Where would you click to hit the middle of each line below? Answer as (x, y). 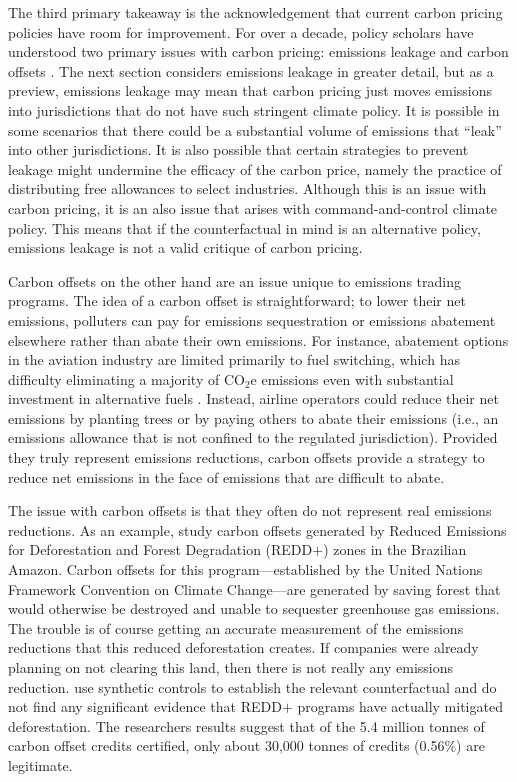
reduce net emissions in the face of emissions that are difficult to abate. (226, 476)
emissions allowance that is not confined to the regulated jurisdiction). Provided (253, 437)
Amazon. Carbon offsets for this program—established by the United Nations (245, 569)
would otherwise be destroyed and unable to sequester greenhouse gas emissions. (254, 608)
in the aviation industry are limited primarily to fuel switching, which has (234, 359)
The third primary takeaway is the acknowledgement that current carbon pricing (255, 12)
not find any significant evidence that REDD (145, 706)
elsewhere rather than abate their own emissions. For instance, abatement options (258, 339)
